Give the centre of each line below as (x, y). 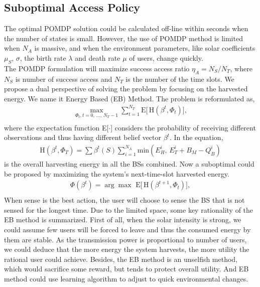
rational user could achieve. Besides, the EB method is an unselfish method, (121, 259)
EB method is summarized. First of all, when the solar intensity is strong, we (123, 220)
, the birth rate (43, 57)
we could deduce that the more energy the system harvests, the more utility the (127, 249)
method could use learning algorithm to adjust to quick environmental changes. (126, 278)
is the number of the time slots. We (180, 79)
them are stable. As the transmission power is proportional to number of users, (125, 239)
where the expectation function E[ (56, 127)
